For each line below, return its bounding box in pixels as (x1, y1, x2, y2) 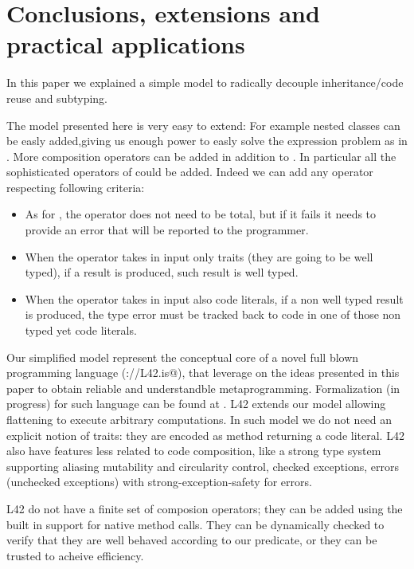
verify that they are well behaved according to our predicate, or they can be (6, 532, 377, 548)
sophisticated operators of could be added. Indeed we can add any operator (6, 163, 373, 180)
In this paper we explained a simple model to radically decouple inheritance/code (6, 74, 404, 91)
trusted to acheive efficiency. (6, 547, 144, 563)
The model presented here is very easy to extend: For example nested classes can (6, 116, 400, 133)
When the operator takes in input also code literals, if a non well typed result (25, 290, 404, 307)
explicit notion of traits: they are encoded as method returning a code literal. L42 (6, 426, 404, 443)
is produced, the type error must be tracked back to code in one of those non (25, 306, 401, 323)
